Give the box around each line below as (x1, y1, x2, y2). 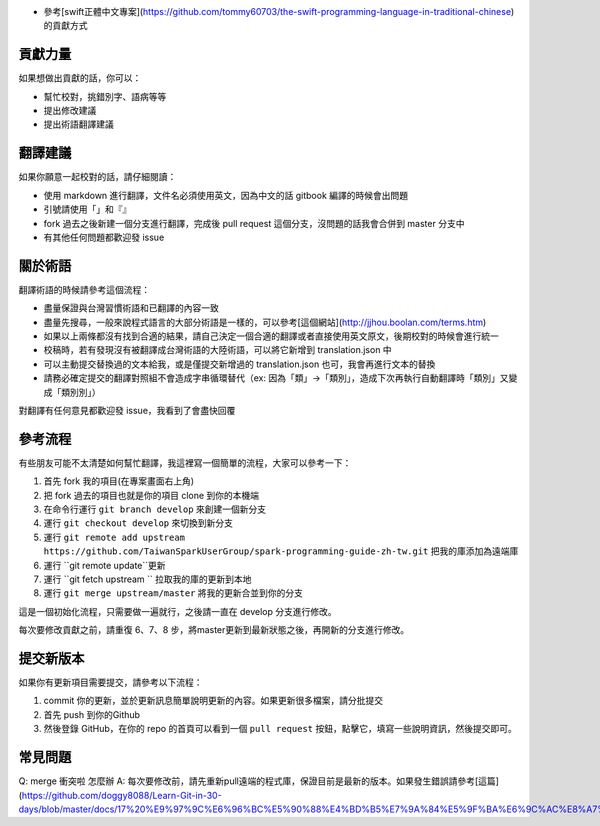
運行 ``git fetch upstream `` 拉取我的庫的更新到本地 (43, 573, 252, 585)
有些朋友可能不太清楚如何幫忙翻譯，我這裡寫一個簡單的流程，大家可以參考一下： (18, 456, 352, 469)
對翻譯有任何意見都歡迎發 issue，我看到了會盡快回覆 (18, 404, 236, 416)
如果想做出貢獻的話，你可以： (18, 72, 142, 84)
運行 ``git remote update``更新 (43, 559, 166, 571)
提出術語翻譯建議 (43, 118, 114, 130)
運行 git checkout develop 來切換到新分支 (43, 517, 234, 529)
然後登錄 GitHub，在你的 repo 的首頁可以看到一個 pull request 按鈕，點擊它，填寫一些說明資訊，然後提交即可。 (43, 723, 517, 735)
